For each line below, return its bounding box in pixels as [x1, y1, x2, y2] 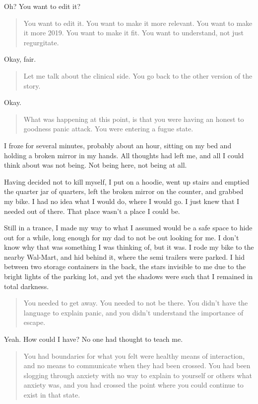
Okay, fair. [4, 54, 36, 64]
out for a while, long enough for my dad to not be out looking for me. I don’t [4, 232, 239, 242]
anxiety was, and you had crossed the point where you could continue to [23, 380, 244, 390]
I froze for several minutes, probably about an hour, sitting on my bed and [4, 140, 232, 150]
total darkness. [4, 281, 49, 291]
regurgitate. [23, 37, 59, 47]
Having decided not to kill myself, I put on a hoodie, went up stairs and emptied [4, 176, 250, 187]
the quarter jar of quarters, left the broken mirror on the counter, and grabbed [4, 186, 244, 197]
